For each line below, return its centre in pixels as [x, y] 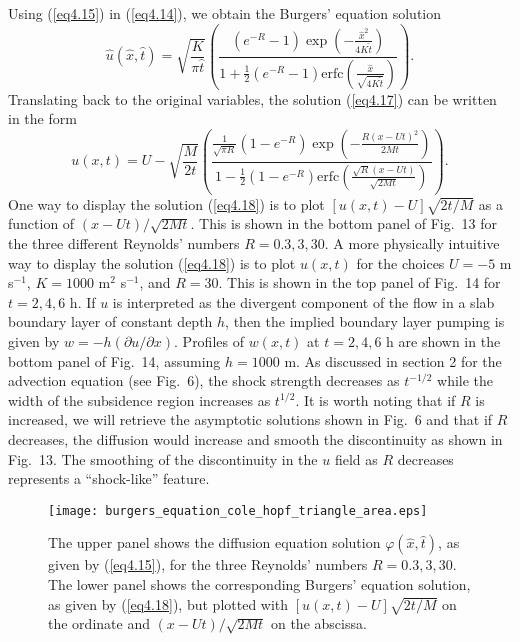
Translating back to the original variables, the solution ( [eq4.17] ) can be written [252, 98]
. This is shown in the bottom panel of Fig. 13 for [344, 223]
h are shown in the [443, 340]
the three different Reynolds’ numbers [124, 243]
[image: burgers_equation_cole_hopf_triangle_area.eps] [238, 510]
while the [465, 380]
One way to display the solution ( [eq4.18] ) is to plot [166, 203]
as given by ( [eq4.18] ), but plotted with [168, 603]
